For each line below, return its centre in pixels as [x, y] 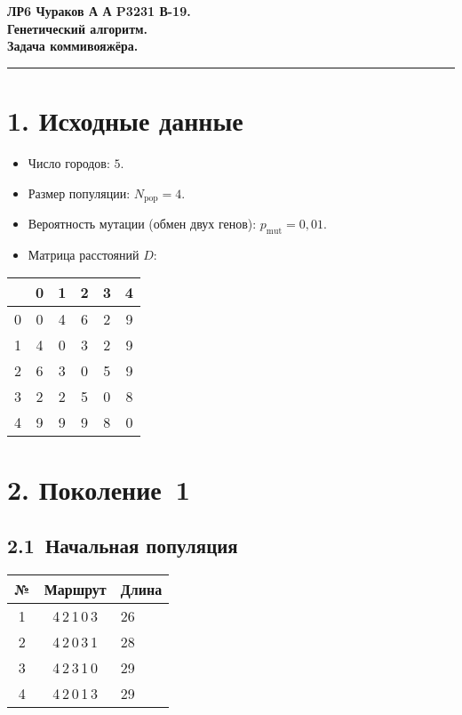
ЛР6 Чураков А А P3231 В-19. [99, 11]
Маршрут [75, 589]
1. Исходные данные [125, 120]
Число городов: [69, 162]
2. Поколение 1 [99, 489]
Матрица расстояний [84, 254]
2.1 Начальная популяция [123, 546]
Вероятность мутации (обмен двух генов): [142, 223]
